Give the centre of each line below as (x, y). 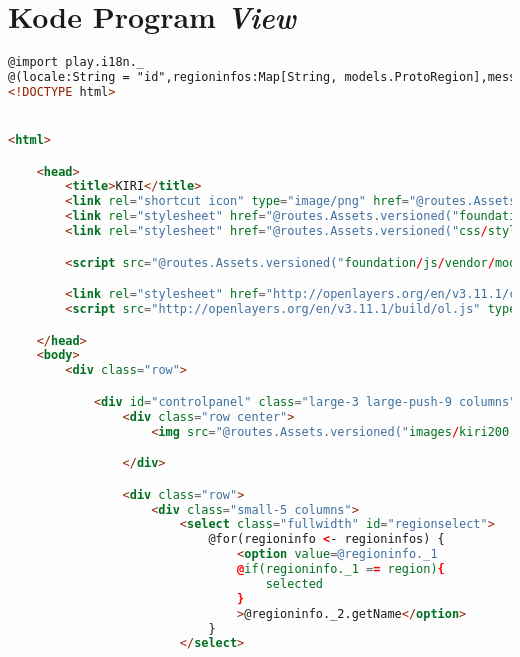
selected (294, 583)
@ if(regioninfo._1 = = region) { (341, 569)
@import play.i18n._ (76, 62)
